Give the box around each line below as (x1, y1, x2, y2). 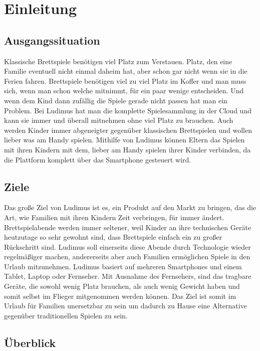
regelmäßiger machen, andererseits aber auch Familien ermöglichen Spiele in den (4, 251, 250, 262)
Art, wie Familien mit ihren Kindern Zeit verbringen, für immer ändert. (4, 212, 224, 222)
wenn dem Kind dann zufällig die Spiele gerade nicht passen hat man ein (4, 95, 227, 105)
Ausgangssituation (4, 32, 100, 48)
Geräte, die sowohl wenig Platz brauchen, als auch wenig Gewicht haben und (4, 281, 240, 291)
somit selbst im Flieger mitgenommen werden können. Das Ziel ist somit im (4, 290, 236, 301)
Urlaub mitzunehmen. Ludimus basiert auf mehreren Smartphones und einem (4, 261, 242, 271)
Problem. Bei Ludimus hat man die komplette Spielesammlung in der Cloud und (4, 105, 251, 115)
